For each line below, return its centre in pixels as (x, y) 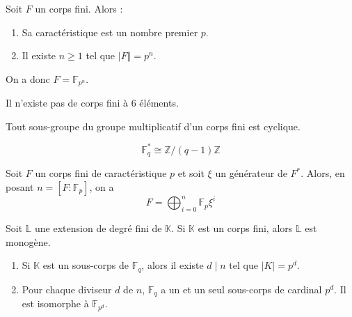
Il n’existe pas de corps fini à (67, 103)
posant (20, 186)
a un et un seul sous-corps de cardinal (241, 289)
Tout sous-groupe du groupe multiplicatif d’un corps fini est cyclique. (153, 126)
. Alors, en (323, 173)
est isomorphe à (55, 303)
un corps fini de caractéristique (101, 173)
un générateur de (251, 173)
